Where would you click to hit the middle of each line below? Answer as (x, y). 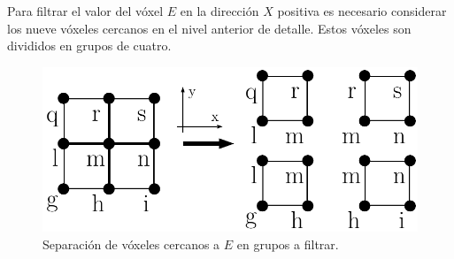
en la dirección (219, 11)
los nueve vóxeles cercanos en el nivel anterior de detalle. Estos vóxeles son (209, 28)
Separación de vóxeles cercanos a (131, 244)
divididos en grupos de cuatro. (89, 46)
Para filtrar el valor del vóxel (85, 11)
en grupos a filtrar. (288, 244)
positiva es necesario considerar (362, 11)
